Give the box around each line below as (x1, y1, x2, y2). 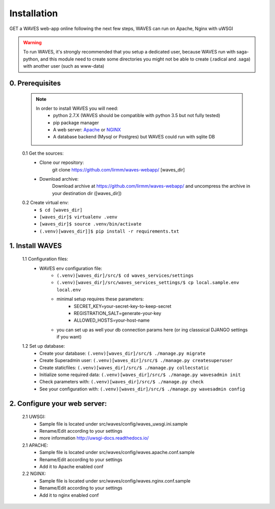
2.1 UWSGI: (22, 414, 46, 420)
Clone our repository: (39, 159, 84, 165)
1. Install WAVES (9, 241, 62, 250)
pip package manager (53, 120, 99, 126)
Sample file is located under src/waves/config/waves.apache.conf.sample (39, 449, 195, 456)
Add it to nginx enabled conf (39, 492, 99, 498)
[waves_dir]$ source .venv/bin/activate (39, 221, 142, 227)
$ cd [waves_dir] (39, 207, 82, 213)
